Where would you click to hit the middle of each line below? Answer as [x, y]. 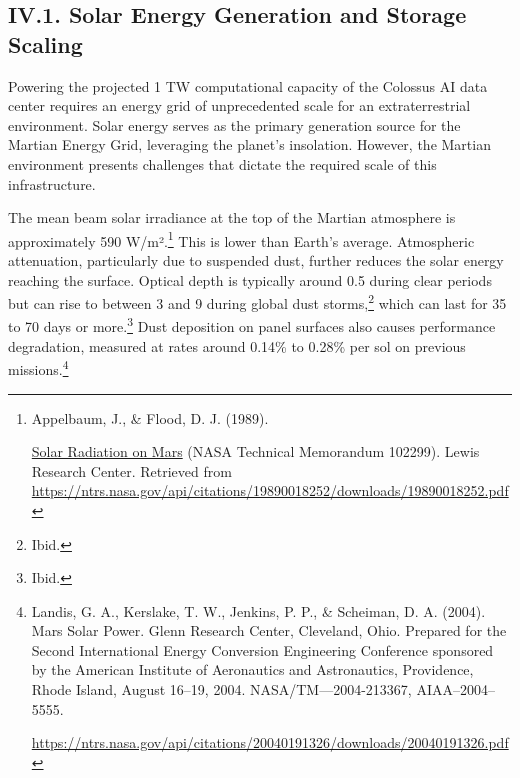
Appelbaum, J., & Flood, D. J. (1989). [150, 417]
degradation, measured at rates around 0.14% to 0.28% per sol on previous [237, 345]
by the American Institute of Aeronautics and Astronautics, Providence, [252, 669]
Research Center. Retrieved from [131, 470]
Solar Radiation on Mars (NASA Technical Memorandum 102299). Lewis [255, 451]
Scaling [45, 43]
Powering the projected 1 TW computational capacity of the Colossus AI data [248, 85]
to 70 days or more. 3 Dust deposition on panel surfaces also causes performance [252, 325]
